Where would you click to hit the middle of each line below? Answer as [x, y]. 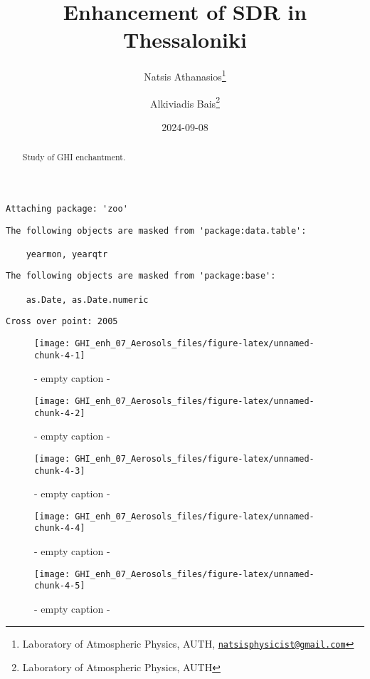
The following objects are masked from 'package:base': [141, 276]
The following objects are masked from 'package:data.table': [156, 230]
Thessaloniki [185, 40]
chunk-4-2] [60, 413]
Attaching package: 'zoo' [67, 208]
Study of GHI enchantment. [74, 157]
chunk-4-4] [60, 528]
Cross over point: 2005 [62, 322]
